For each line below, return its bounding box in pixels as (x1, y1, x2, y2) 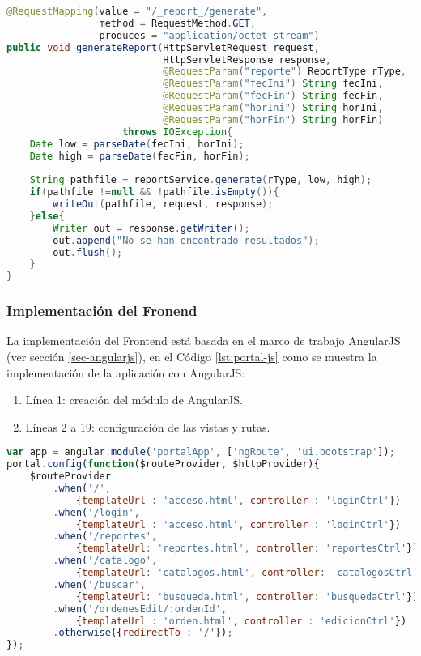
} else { (29, 210, 65, 222)
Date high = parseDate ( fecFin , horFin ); (29, 150, 250, 162)
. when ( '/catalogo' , (53, 555, 158, 567)
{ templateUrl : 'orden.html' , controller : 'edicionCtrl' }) (75, 615, 407, 627)
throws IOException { (122, 126, 233, 138)
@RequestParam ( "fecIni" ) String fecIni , (163, 78, 384, 90)
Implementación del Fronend (6, 300, 198, 321)
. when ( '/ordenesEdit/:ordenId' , (53, 603, 228, 615)
